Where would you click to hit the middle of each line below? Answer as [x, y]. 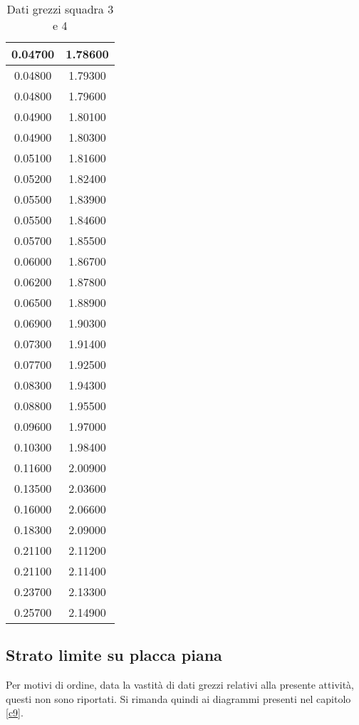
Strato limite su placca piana [114, 655]
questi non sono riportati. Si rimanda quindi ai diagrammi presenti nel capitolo [178, 698]
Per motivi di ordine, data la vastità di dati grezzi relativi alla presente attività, [180, 685]
